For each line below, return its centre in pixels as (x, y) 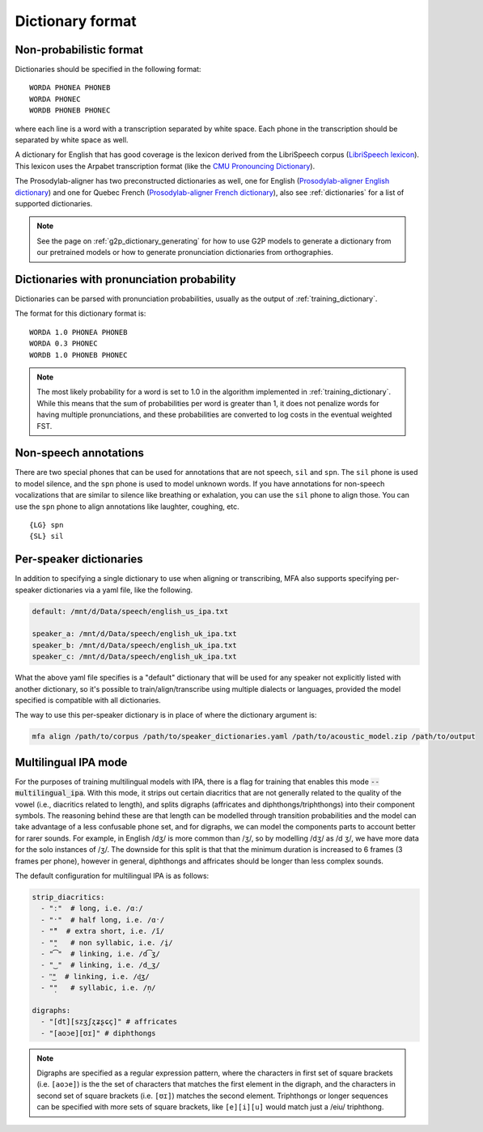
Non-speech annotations (80, 453)
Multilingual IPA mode (71, 762)
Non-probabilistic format (79, 50)
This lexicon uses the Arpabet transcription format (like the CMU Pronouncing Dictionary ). (165, 166)
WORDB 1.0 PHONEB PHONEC (78, 355)
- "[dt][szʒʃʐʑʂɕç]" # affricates (109, 1022)
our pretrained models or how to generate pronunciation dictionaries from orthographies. (185, 252)
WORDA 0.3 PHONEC (64, 343)
